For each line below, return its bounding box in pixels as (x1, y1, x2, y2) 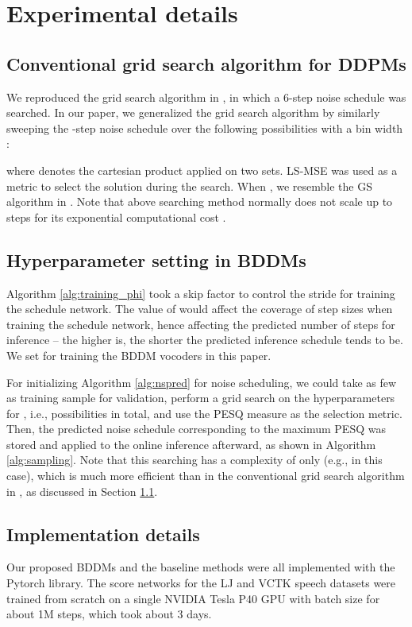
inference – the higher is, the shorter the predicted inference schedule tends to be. (6, 331, 403, 348)
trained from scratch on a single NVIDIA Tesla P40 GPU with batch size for (6, 590, 380, 606)
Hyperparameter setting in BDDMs (6, 247, 306, 272)
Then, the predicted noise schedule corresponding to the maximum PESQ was (6, 420, 386, 437)
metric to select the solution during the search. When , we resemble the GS (6, 177, 372, 194)
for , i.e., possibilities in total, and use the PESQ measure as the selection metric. (6, 404, 402, 421)
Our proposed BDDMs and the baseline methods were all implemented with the (6, 559, 395, 575)
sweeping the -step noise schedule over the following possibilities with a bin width (6, 119, 403, 136)
